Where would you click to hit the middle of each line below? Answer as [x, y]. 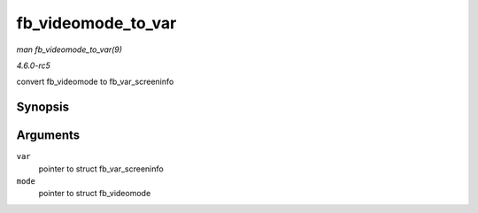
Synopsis [43, 107]
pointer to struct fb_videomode [95, 194]
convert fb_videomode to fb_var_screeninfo [95, 82]
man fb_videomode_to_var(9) [69, 49]
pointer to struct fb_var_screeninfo [101, 169]
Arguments [48, 136]
